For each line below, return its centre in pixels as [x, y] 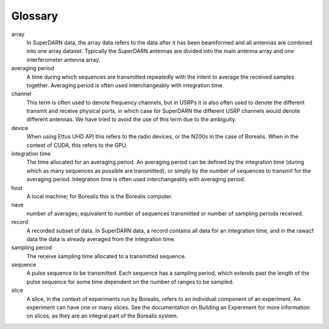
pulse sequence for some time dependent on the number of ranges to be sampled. [130, 281]
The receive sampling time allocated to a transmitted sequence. [106, 256]
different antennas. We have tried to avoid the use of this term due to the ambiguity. [132, 120]
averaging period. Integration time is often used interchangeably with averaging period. [136, 179]
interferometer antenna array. [63, 60]
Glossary [35, 16]
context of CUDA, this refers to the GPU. [77, 145]
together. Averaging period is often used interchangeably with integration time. [125, 85]
